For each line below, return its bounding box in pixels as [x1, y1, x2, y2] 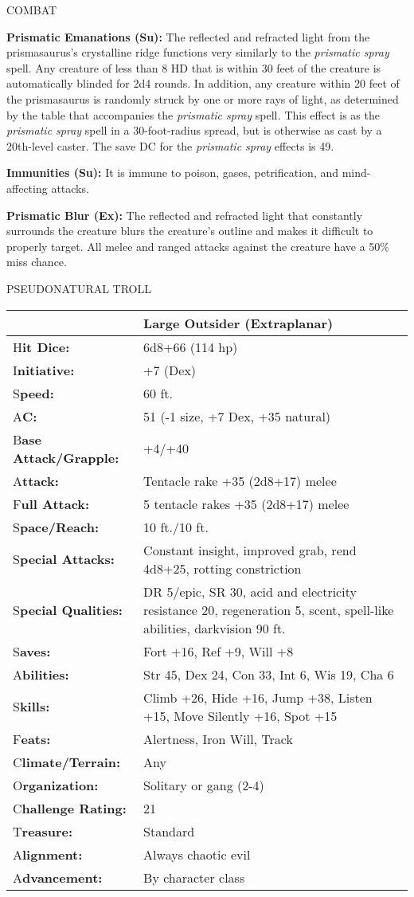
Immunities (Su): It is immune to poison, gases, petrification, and [6, 164, 339, 181]
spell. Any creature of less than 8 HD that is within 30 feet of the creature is [6, 59, 381, 76]
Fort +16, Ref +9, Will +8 [143, 641, 294, 660]
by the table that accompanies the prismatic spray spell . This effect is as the [6, 106, 380, 123]
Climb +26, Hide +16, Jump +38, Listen [143, 687, 373, 707]
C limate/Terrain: [13, 752, 121, 771]
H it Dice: [13, 337, 70, 356]
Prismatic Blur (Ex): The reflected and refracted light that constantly [6, 206, 363, 223]
